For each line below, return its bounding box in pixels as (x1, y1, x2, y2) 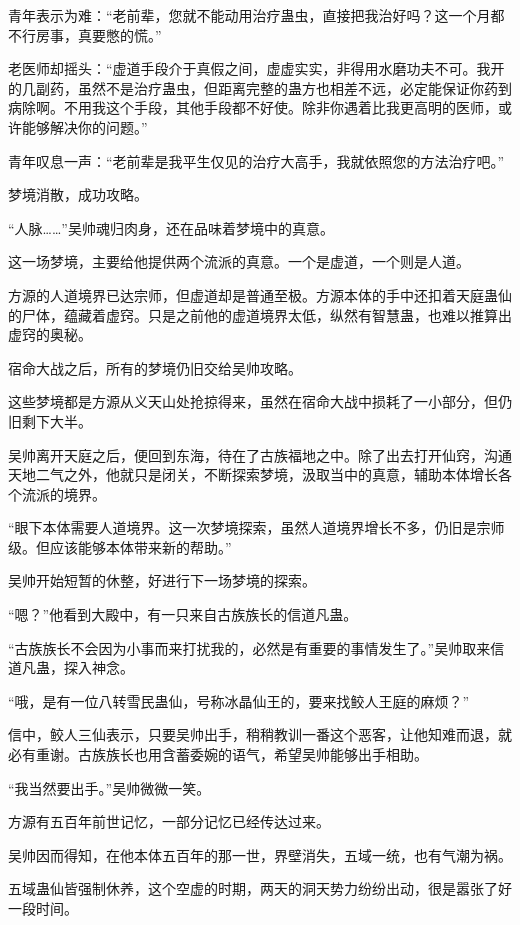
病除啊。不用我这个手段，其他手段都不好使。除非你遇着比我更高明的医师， (8, 97, 498, 118)
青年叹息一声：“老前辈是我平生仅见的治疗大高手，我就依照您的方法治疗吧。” (8, 150, 505, 171)
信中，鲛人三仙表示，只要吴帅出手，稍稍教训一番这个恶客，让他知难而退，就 (8, 724, 512, 745)
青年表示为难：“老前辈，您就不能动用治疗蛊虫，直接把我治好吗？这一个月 (8, 5, 491, 25)
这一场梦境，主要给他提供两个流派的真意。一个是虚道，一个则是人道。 (8, 251, 470, 272)
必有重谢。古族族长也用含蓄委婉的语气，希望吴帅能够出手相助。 (8, 744, 428, 765)
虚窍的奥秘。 (8, 324, 92, 345)
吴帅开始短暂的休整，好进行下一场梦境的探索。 (8, 570, 316, 591)
